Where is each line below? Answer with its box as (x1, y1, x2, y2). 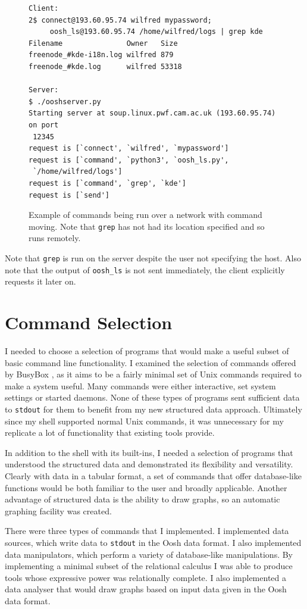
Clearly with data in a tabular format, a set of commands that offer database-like (5, 469, 302, 482)
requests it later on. (5, 275, 76, 288)
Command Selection (5, 310, 173, 335)
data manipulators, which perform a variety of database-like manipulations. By (5, 548, 293, 560)
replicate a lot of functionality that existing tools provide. (5, 426, 215, 439)
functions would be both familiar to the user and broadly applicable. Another (5, 481, 287, 494)
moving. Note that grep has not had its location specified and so (29, 220, 265, 232)
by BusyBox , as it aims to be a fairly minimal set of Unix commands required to (5, 368, 302, 380)
